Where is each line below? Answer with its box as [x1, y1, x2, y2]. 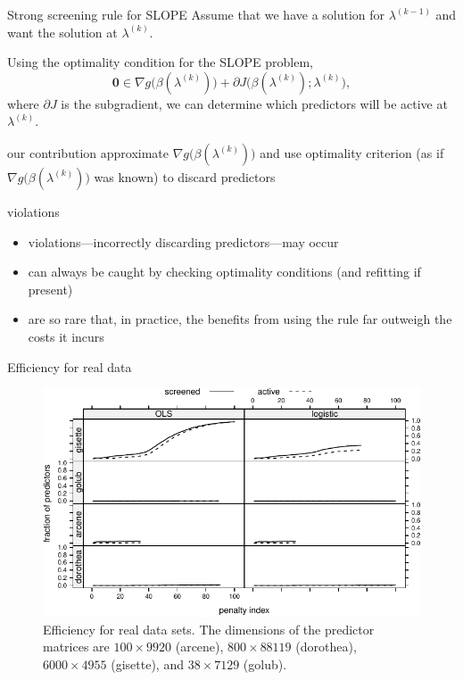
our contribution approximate [7, 143, 169, 162]
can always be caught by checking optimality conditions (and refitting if [28, 262, 421, 281]
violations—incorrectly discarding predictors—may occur [28, 232, 339, 251]
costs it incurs [28, 327, 104, 345]
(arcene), [175, 637, 224, 656]
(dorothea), [295, 637, 357, 656]
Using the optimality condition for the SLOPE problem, [7, 53, 314, 71]
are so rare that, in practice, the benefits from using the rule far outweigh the [28, 310, 452, 328]
